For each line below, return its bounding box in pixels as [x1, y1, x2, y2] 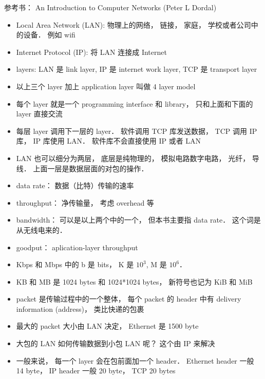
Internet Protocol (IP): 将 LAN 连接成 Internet [16, 46, 167, 57]
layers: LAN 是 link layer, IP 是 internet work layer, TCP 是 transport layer [16, 64, 257, 74]
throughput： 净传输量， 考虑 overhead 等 [16, 197, 154, 208]
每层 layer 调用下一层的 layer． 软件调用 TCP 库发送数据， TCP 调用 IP [16, 125, 257, 136]
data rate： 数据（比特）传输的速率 [16, 180, 134, 191]
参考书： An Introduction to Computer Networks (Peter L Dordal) [4, 2, 217, 12]
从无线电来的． [16, 224, 67, 235]
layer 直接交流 [16, 108, 63, 119]
